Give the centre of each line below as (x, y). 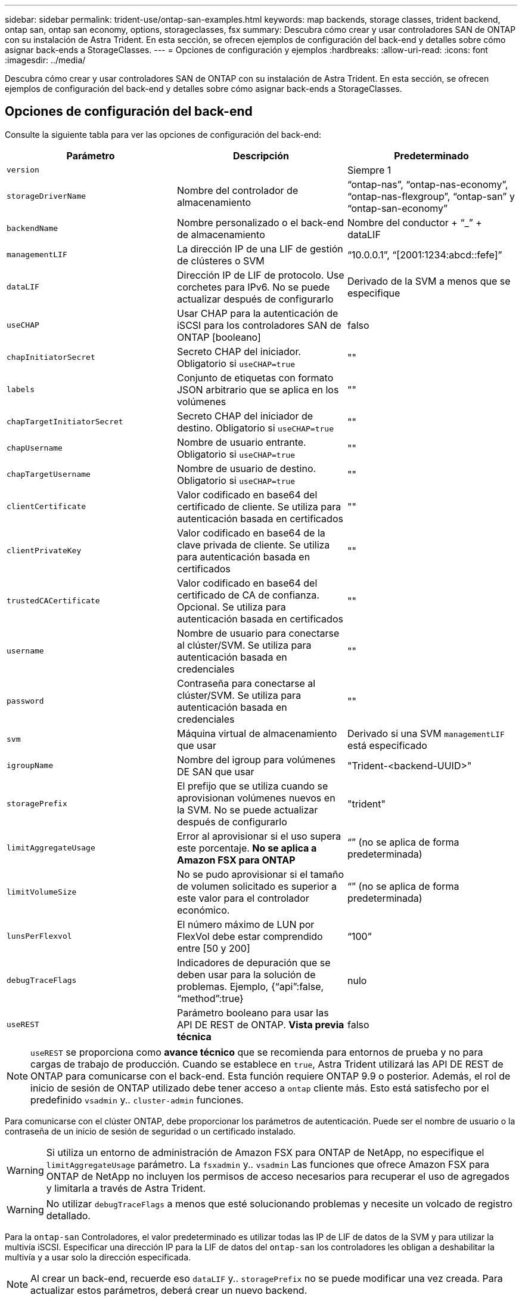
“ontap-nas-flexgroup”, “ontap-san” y (431, 196)
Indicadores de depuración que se (254, 962)
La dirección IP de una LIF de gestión (260, 249)
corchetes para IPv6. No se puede (253, 287)
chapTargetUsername (49, 474)
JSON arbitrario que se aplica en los (258, 389)
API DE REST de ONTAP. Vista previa (260, 1024)
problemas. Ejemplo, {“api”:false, (250, 986)
